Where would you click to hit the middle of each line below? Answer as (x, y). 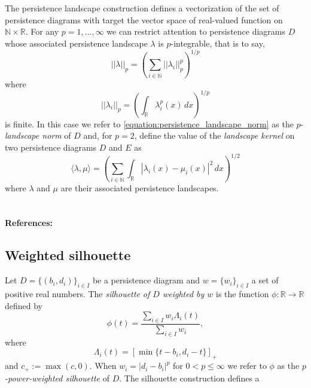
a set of (265, 280)
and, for (98, 135)
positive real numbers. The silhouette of (77, 294)
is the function (243, 294)
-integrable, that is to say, (218, 43)
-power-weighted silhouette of (57, 378)
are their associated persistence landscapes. (140, 187)
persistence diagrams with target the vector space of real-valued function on (144, 19)
